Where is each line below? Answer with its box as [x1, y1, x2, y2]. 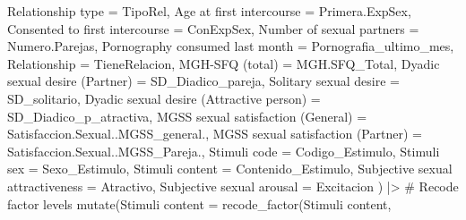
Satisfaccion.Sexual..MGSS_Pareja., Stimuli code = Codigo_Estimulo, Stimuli [7, 141, 440, 160]
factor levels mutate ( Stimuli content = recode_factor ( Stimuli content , [7, 194, 392, 213]
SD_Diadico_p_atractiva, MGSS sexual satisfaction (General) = [7, 106, 367, 125]
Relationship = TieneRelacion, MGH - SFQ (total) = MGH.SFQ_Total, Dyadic [7, 54, 440, 72]
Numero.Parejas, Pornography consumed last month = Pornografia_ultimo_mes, [7, 37, 454, 55]
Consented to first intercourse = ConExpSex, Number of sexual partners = [7, 19, 419, 38]
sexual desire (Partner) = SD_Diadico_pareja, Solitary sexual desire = [7, 72, 400, 90]
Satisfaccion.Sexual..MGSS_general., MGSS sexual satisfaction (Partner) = [7, 124, 422, 143]
